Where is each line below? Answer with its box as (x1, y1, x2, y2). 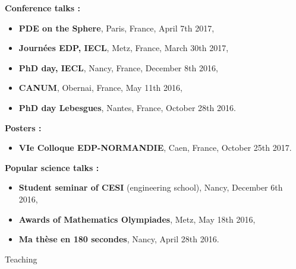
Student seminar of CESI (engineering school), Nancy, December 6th (18, 181, 283, 194)
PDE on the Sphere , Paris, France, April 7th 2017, (18, 21, 215, 34)
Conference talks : (5, 2, 81, 14)
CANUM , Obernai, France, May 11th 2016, (18, 81, 182, 94)
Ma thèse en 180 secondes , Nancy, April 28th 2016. (18, 233, 219, 245)
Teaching (5, 252, 37, 265)
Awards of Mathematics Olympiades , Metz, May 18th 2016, (18, 213, 256, 225)
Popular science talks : (5, 161, 99, 173)
